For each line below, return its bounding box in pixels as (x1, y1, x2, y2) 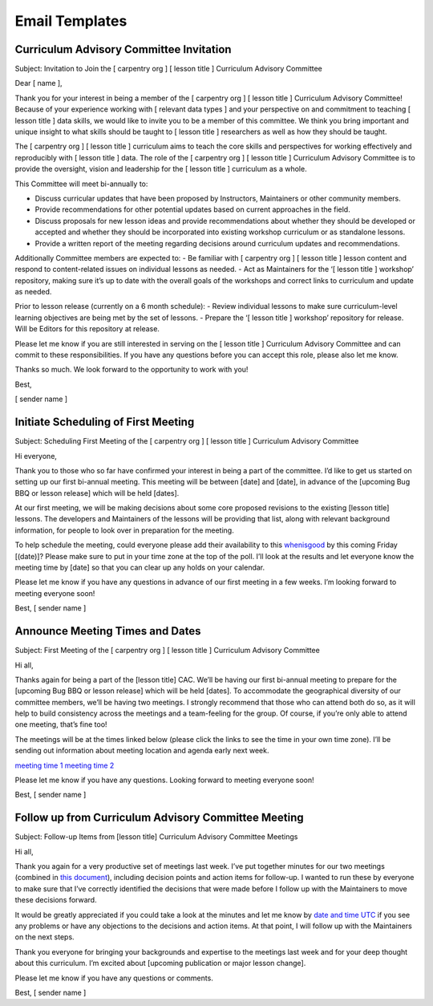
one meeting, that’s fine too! (14, 720, 107, 729)
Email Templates (14, 12, 127, 30)
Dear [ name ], (14, 79, 63, 88)
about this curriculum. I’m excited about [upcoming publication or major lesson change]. (14, 959, 306, 968)
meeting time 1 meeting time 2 (14, 761, 115, 770)
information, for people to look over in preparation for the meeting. (14, 525, 234, 535)
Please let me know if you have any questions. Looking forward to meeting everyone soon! (14, 775, 314, 785)
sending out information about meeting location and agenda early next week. (14, 746, 269, 756)
